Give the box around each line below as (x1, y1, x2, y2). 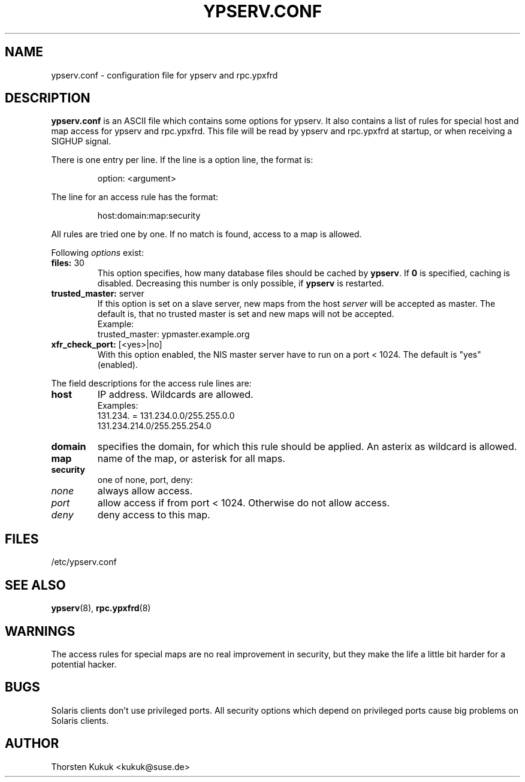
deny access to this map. (97, 509, 210, 521)
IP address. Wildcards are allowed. (97, 388, 254, 401)
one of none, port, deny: (97, 475, 193, 485)
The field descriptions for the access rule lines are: (51, 378, 252, 389)
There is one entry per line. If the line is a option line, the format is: (51, 155, 313, 165)
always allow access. (97, 485, 193, 497)
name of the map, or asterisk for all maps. (97, 452, 285, 465)
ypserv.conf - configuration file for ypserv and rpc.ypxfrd (51, 70, 278, 80)
